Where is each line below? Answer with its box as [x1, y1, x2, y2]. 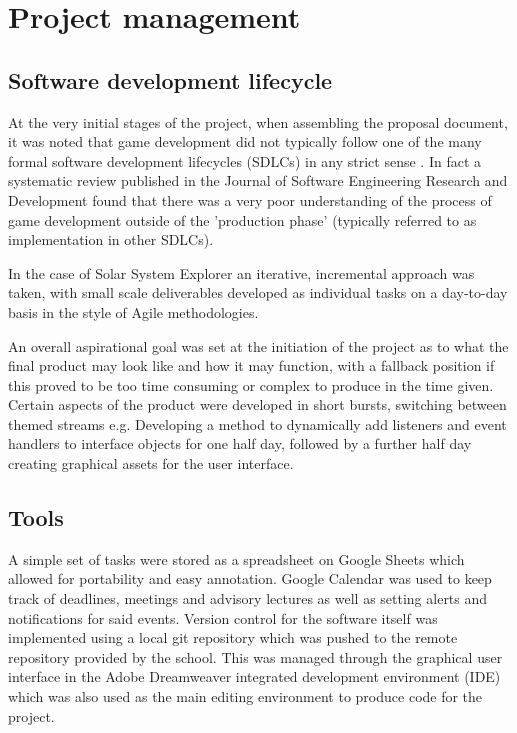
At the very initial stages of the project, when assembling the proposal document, [8, 111, 508, 132]
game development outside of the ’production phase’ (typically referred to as [8, 209, 477, 230]
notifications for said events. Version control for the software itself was [8, 607, 438, 628]
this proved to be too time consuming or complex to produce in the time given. [8, 374, 494, 395]
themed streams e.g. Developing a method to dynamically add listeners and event [8, 413, 507, 434]
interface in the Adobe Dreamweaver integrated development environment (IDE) [8, 666, 501, 687]
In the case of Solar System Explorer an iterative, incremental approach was [8, 262, 475, 283]
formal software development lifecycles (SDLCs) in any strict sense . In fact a [8, 150, 482, 171]
